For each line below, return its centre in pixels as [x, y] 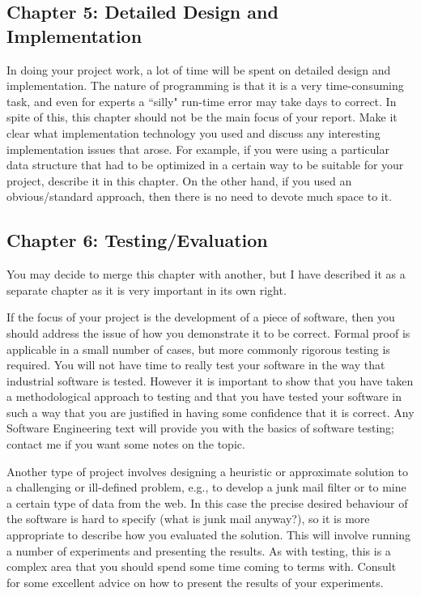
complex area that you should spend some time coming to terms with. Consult [202, 566]
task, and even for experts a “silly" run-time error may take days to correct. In [202, 101]
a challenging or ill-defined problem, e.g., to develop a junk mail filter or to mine [206, 487]
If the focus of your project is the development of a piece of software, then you [201, 317]
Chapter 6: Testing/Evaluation [137, 240]
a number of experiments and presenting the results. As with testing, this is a [199, 550]
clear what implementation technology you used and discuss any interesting [193, 132]
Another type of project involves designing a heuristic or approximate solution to [207, 471]
